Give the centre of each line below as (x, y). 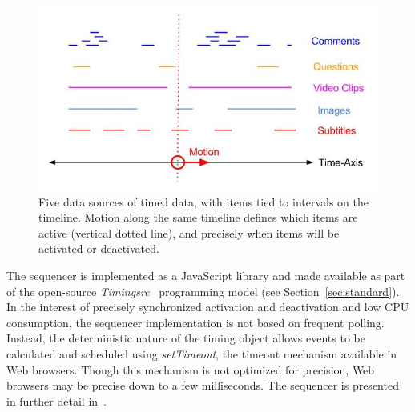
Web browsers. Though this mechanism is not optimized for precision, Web (191, 369)
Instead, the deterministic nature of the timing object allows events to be (186, 338)
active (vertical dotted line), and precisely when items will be (189, 232)
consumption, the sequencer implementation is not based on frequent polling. (195, 322)
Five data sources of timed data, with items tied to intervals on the (203, 201)
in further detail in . (56, 400)
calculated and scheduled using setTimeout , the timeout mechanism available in (202, 353)
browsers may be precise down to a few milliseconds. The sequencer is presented (203, 385)
